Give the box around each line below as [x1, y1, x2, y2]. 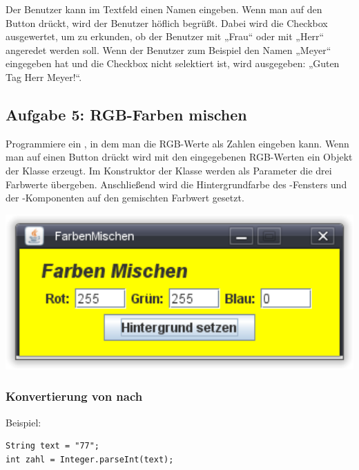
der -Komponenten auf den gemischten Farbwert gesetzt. [6, 190, 244, 205]
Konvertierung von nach [6, 388, 143, 405]
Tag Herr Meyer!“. [6, 69, 82, 84]
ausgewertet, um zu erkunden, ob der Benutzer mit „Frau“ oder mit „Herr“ [6, 29, 324, 44]
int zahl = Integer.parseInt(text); [6, 454, 174, 464]
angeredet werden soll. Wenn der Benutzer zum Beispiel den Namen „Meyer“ [6, 42, 331, 57]
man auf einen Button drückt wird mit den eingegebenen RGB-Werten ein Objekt [6, 150, 353, 164]
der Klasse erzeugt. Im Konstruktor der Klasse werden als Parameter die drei [6, 163, 332, 177]
